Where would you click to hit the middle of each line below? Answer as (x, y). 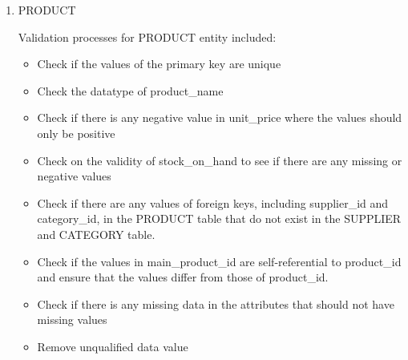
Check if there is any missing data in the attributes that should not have (216, 303)
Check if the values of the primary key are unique (159, 64)
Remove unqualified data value (113, 346)
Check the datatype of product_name (130, 90)
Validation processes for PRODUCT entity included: (147, 36)
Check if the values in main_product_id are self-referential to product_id (219, 261)
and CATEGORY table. (96, 234)
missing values (72, 320)
